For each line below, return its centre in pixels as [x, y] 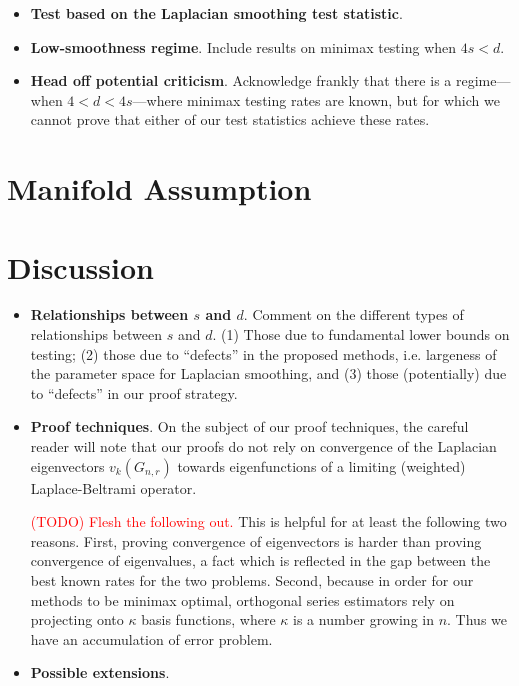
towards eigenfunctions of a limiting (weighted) [321, 465]
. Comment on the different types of [353, 314]
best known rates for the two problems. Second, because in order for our [252, 580]
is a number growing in [363, 619]
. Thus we [477, 619]
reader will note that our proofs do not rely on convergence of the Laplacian [263, 446]
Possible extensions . [100, 672]
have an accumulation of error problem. [151, 638]
